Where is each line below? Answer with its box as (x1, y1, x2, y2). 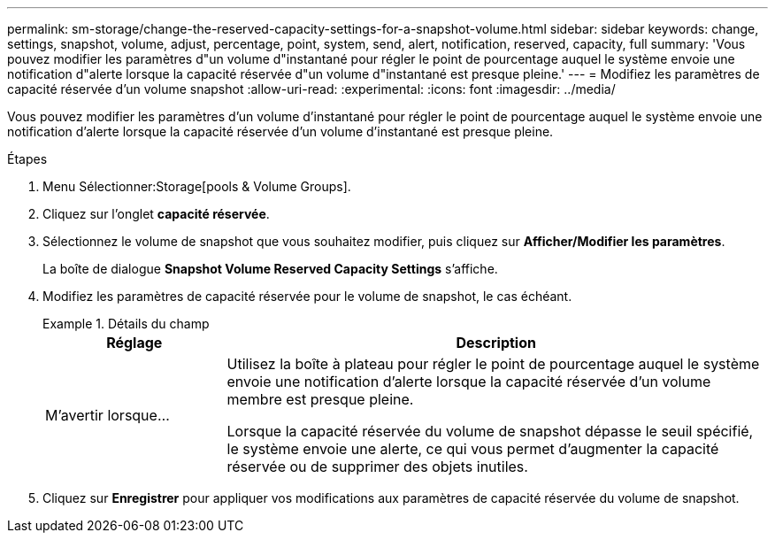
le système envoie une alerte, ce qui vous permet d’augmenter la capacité (226, 440, 719, 458)
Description (456, 334, 536, 351)
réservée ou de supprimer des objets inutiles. (226, 458, 528, 475)
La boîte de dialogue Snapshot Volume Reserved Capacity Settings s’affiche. (42, 261, 498, 276)
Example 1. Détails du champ (42, 316, 210, 331)
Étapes (7, 151, 48, 166)
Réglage (106, 334, 163, 351)
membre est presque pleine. (226, 390, 414, 408)
